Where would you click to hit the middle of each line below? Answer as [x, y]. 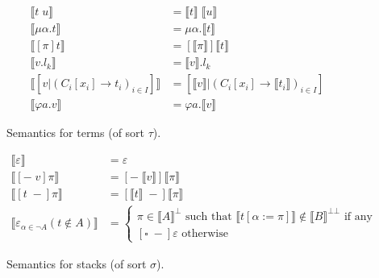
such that [209, 216]
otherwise [205, 233]
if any [358, 216]
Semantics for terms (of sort [76, 133]
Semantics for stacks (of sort [77, 263]
